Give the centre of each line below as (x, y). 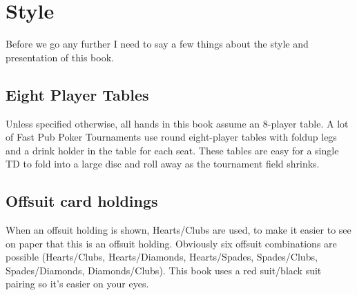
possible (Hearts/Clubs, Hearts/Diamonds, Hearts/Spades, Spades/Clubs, (162, 257)
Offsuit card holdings (82, 201)
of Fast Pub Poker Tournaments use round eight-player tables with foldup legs (171, 137)
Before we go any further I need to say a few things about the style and (157, 44)
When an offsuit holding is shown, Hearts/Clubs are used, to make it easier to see (178, 230)
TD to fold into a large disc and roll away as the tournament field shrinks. (163, 164)
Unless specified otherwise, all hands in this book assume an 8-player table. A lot (177, 123)
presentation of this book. (60, 57)
